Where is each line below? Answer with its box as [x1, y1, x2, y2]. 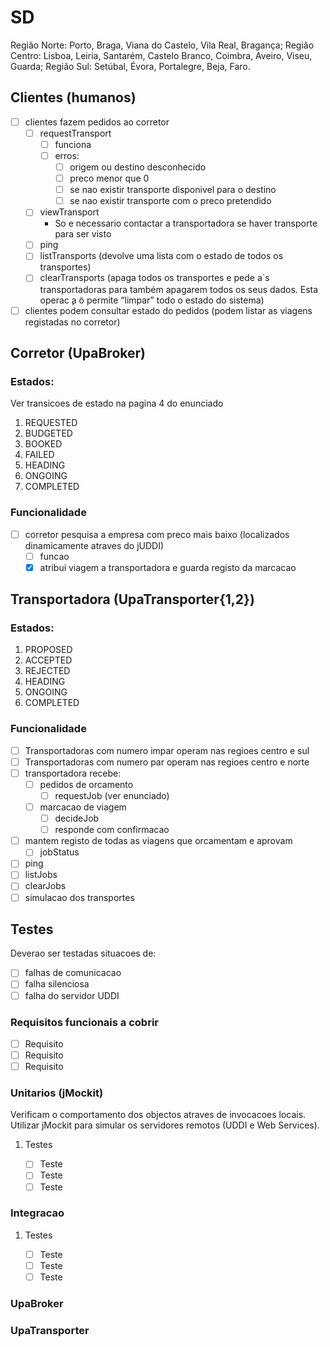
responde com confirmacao [54, 824, 170, 836]
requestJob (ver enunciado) [54, 789, 170, 801]
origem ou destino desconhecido [69, 161, 207, 173]
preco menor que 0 [69, 172, 150, 185]
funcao [39, 550, 70, 562]
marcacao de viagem [39, 801, 127, 813]
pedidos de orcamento [39, 778, 134, 790]
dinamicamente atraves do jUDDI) [24, 539, 165, 551]
